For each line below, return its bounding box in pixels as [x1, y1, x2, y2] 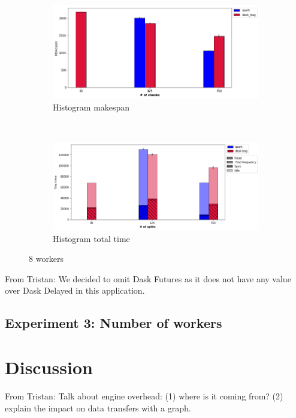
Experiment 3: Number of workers [5, 313, 222, 332]
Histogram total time [53, 232, 130, 244]
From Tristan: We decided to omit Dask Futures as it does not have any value [5, 272, 291, 285]
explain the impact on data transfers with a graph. [5, 401, 191, 414]
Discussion [5, 355, 93, 380]
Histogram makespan [53, 100, 130, 113]
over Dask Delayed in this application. [5, 284, 145, 297]
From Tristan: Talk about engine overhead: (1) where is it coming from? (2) [5, 389, 283, 402]
